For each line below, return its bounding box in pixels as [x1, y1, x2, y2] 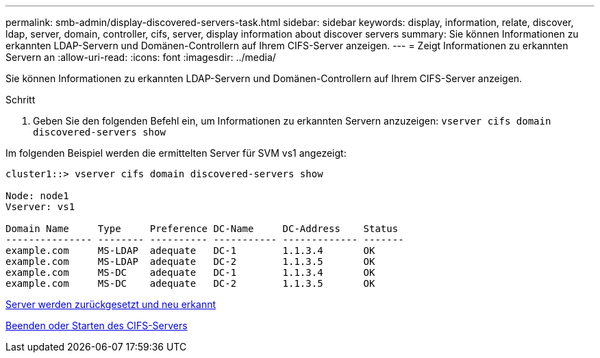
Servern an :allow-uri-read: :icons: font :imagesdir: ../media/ [5, 51, 276, 63]
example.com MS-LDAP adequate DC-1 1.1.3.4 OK [5, 245, 375, 256]
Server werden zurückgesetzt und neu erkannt [5, 298, 216, 310]
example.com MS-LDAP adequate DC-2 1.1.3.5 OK [5, 256, 375, 267]
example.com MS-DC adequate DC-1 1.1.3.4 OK [5, 267, 375, 278]
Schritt [5, 94, 36, 105]
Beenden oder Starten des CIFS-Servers [5, 320, 188, 331]
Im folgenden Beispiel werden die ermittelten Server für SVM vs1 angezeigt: [5, 147, 347, 159]
